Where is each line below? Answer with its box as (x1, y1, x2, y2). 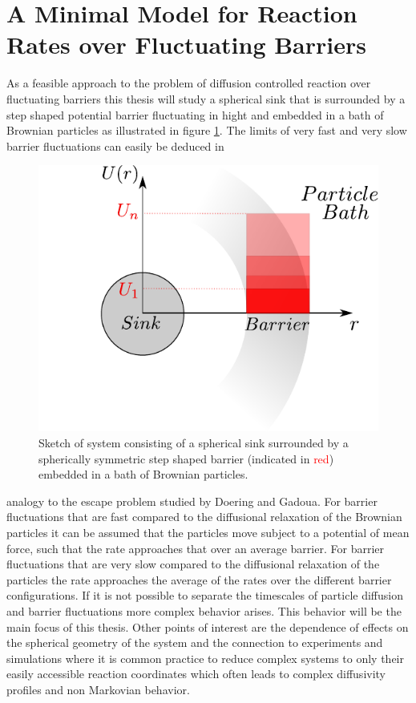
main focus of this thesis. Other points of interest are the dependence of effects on (6, 618, 409, 635)
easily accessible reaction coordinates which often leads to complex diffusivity (6, 665, 386, 682)
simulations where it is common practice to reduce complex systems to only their (6, 649, 404, 666)
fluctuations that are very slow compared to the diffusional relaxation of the (6, 556, 380, 572)
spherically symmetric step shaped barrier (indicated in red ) (38, 450, 334, 467)
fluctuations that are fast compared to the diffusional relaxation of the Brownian (6, 508, 402, 525)
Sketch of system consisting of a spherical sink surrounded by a (38, 434, 349, 450)
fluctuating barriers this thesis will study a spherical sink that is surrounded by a (6, 90, 406, 107)
